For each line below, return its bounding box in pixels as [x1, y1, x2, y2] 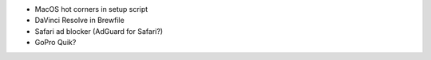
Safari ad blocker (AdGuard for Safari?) [34, 26, 164, 36]
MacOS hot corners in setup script [34, 5, 148, 13]
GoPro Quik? [34, 38, 77, 47]
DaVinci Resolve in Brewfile [34, 16, 125, 25]
